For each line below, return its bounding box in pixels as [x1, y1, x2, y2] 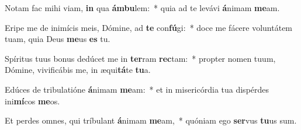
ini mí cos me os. [5, 94, 60, 107]
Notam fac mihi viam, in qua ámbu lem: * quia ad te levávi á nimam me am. [5, 2, 280, 13]
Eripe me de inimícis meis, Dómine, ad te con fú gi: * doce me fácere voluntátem [5, 21, 293, 33]
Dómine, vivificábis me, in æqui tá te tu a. [5, 64, 151, 76]
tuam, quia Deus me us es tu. [5, 33, 110, 45]
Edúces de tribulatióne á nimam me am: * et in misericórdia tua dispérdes [5, 83, 269, 95]
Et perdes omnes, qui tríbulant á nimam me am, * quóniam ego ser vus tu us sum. [5, 114, 297, 127]
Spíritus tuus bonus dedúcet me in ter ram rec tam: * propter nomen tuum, [5, 52, 276, 64]
